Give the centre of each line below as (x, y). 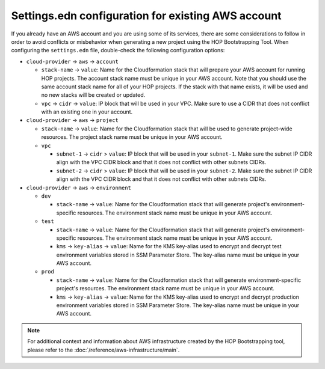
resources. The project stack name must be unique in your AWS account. (132, 137)
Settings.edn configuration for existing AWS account (147, 16)
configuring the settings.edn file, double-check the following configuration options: (118, 50)
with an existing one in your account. (87, 112)
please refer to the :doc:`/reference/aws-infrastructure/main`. (104, 350)
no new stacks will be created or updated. (93, 95)
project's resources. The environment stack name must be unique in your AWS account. (166, 288)
